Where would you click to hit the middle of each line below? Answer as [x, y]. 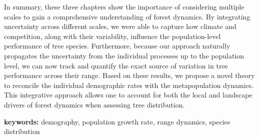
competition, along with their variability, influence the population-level [112, 36]
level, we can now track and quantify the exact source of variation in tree [116, 65]
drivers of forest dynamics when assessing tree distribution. [94, 104]
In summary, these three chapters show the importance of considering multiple [124, 6]
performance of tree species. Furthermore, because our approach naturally [117, 46]
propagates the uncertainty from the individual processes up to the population [124, 55]
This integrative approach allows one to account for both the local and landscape [128, 95]
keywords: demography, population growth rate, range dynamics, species [117, 121]
